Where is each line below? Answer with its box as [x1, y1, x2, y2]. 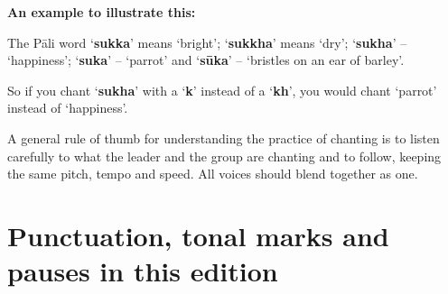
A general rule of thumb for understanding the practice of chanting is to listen [7, 128, 440, 147]
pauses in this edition [7, 253, 278, 289]
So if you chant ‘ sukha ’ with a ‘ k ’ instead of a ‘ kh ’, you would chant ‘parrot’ [7, 80, 437, 99]
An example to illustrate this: [7, 3, 196, 21]
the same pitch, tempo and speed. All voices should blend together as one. [7, 164, 418, 183]
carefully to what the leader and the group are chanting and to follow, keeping [7, 146, 442, 165]
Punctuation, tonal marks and [7, 216, 389, 253]
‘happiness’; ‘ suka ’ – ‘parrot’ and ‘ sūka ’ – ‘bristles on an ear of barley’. [7, 51, 405, 69]
